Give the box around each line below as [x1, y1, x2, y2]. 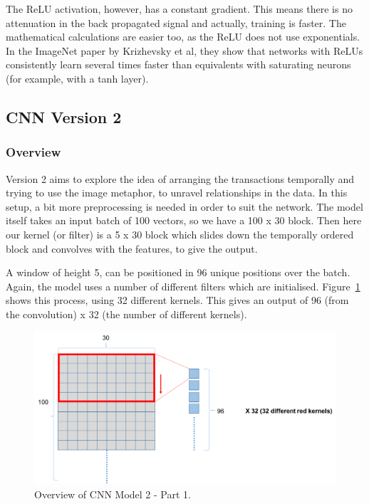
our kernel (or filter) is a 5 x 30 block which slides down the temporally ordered [6, 226, 354, 241]
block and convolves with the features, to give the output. [6, 241, 258, 256]
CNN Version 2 [6, 105, 122, 127]
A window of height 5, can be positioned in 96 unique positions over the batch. [6, 265, 350, 280]
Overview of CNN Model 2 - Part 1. [34, 486, 191, 501]
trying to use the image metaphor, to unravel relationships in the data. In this [6, 185, 348, 200]
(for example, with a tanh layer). [6, 70, 149, 85]
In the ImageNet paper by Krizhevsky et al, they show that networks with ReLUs [6, 43, 363, 58]
